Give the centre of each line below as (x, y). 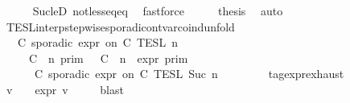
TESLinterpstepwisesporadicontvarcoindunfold (120, 26)
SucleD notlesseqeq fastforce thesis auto (158, 10)
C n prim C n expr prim (108, 58)
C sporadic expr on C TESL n (97, 42)
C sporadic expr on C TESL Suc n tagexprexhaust (189, 74)
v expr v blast (65, 89)
